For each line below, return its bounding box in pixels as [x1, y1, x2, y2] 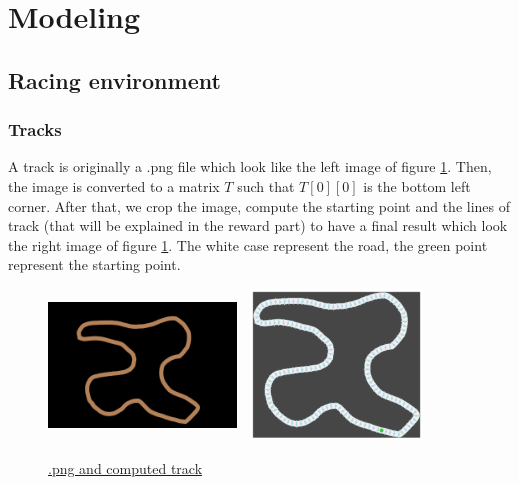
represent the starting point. [8, 254, 181, 275]
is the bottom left [363, 175, 471, 196]
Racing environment [8, 64, 221, 95]
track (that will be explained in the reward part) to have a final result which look [8, 215, 508, 236]
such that [237, 175, 295, 196]
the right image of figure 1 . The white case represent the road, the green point [8, 234, 488, 255]
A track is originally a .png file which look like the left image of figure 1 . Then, [8, 156, 492, 177]
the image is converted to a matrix [8, 175, 220, 196]
